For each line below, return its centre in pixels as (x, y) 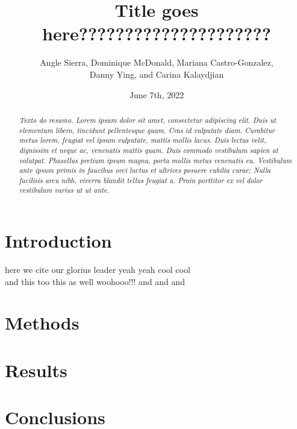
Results (36, 370)
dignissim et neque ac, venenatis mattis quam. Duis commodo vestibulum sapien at (148, 150)
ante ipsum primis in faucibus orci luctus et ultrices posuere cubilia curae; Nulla (145, 170)
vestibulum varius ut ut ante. (64, 190)
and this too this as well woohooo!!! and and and (95, 281)
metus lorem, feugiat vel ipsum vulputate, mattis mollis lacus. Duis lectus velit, (142, 140)
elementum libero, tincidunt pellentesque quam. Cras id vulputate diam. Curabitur (147, 130)
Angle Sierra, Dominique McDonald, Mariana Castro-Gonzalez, (157, 62)
